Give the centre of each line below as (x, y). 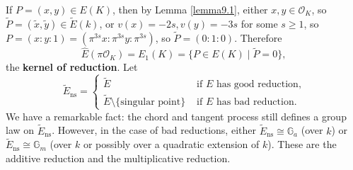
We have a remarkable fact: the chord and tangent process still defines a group (176, 116)
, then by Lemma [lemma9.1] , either (190, 9)
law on (20, 130)
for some (259, 23)
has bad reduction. (256, 102)
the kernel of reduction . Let (72, 67)
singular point (151, 102)
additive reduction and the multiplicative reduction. (118, 158)
